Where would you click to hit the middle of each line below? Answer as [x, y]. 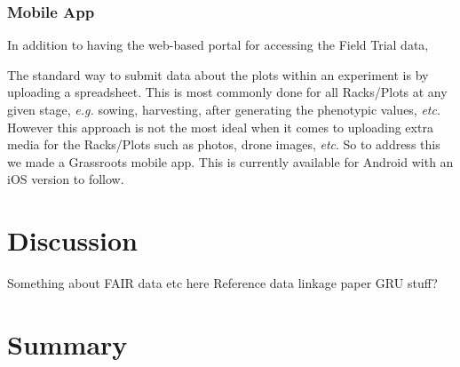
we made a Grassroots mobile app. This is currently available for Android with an [230, 161]
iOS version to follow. [66, 179]
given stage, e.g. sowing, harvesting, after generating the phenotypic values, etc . [224, 109]
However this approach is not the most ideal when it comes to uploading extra [220, 127]
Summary [67, 343]
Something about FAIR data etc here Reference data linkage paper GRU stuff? [222, 283]
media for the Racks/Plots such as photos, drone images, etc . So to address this [224, 144]
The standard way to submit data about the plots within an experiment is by [218, 74]
